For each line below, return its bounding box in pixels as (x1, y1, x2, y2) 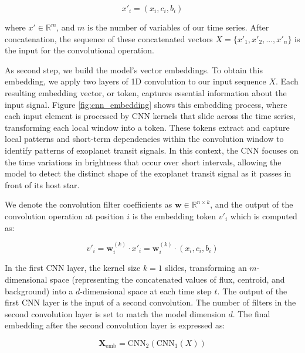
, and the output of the (210, 198, 293, 211)
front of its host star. (5, 178, 80, 191)
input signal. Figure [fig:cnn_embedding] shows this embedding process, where (5, 98, 287, 110)
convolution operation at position (5, 209, 124, 222)
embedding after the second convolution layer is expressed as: (5, 319, 225, 331)
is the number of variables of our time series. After (87, 21, 269, 33)
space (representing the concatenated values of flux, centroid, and (50, 273, 285, 285)
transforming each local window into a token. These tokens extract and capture (5, 121, 290, 133)
